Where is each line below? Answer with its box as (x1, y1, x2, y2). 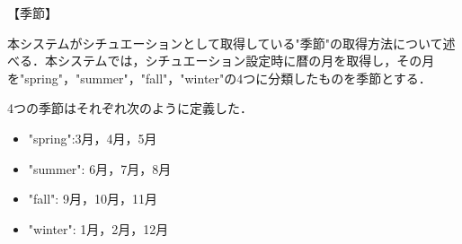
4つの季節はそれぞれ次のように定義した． (7, 99, 253, 118)
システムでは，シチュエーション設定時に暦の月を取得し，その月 (57, 51, 435, 70)
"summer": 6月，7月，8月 (28, 159, 172, 178)
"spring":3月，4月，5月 (28, 128, 157, 147)
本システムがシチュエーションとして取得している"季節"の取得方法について (7, 33, 443, 52)
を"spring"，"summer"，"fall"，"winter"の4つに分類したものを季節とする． (7, 68, 431, 87)
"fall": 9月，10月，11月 (28, 189, 157, 208)
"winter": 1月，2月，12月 (28, 219, 169, 238)
